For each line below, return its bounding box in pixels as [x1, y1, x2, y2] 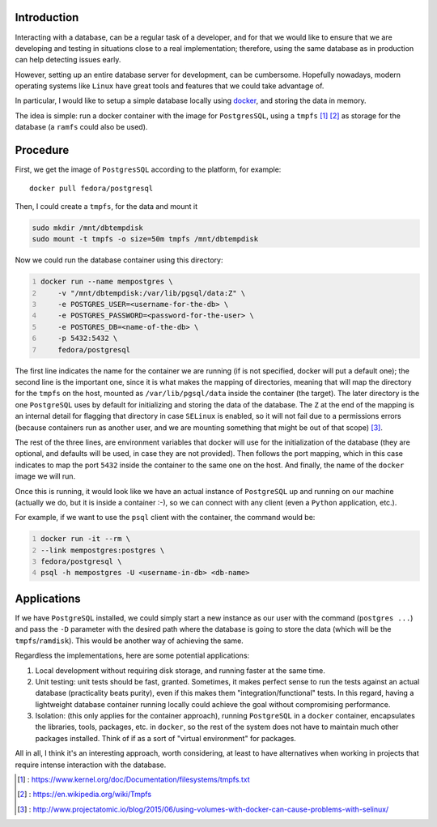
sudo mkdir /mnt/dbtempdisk [32, 223, 143, 232]
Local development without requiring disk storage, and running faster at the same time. [35, 665, 325, 676]
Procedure [15, 143, 70, 157]
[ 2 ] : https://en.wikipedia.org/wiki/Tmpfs [17, 790, 152, 799]
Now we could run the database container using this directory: [15, 255, 223, 265]
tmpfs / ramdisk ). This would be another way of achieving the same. [15, 636, 244, 646]
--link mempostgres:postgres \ [40, 545, 165, 555]
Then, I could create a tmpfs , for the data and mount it [15, 201, 198, 211]
